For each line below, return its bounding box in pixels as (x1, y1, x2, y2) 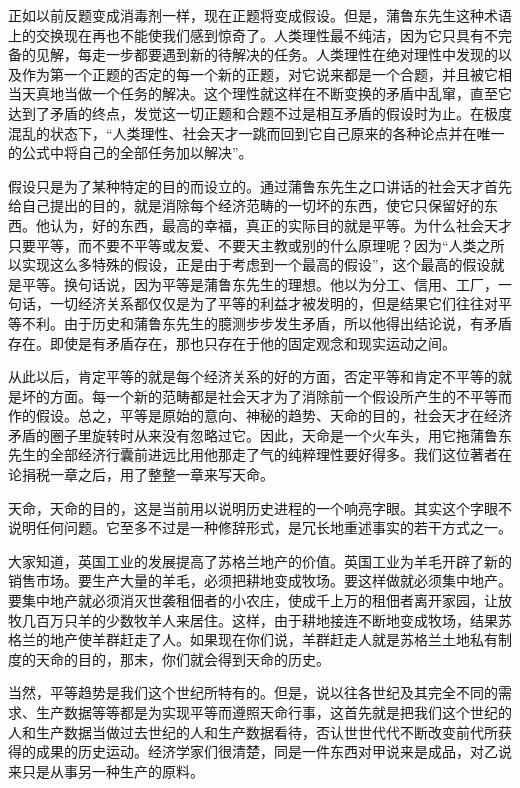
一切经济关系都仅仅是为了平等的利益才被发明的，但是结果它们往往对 (49, 293, 498, 314)
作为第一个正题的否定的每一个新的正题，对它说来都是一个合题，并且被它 (21, 63, 498, 84)
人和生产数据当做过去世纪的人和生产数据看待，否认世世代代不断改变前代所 (8, 721, 498, 742)
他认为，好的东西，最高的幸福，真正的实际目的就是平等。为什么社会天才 (35, 214, 512, 235)
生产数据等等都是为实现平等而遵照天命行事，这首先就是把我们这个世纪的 (35, 702, 512, 722)
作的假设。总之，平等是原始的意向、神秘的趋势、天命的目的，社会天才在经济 (8, 405, 512, 426)
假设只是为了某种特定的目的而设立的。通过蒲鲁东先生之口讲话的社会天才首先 (8, 175, 512, 196)
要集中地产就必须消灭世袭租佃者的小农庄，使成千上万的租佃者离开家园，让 (8, 590, 498, 611)
